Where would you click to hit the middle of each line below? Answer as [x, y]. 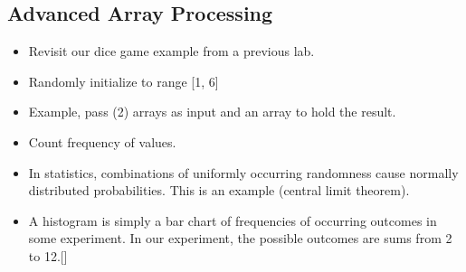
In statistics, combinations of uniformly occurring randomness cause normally [243, 172]
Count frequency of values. [102, 141]
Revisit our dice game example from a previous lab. [171, 51]
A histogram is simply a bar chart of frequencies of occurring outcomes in [233, 220]
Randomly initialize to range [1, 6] [124, 81]
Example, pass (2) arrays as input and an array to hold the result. [212, 112]
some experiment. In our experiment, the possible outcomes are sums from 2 [240, 238]
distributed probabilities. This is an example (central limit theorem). [219, 190]
